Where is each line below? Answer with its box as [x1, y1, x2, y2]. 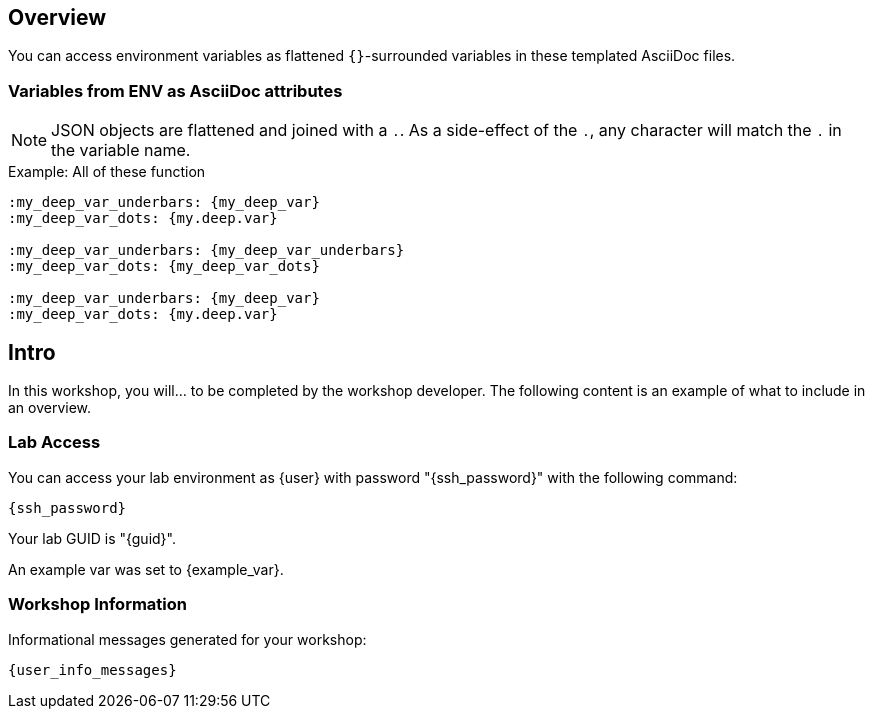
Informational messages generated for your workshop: [8, 630, 367, 648]
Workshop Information [8, 594, 187, 615]
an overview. [8, 399, 92, 417]
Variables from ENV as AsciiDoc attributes [8, 80, 343, 101]
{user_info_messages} [8, 661, 177, 678]
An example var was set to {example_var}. [8, 560, 284, 578]
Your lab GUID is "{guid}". [8, 529, 176, 547]
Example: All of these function [8, 163, 206, 181]
